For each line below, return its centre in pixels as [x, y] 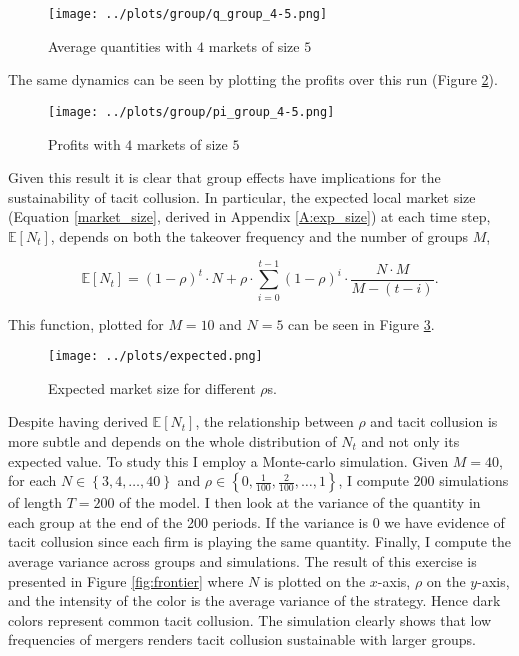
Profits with [84, 143]
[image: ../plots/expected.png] [155, 356]
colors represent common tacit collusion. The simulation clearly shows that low [250, 619]
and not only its [410, 441]
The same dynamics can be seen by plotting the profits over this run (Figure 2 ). [253, 79]
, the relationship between [274, 421]
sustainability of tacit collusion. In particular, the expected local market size [242, 196]
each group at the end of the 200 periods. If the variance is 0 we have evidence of [256, 521]
